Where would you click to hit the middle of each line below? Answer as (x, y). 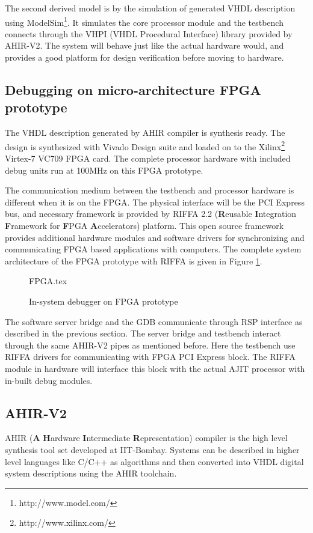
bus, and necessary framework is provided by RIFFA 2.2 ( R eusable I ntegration (151, 214)
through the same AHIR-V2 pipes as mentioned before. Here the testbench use (150, 345)
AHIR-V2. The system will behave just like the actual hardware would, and (144, 45)
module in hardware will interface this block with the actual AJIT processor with (155, 368)
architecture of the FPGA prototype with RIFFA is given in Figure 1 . (134, 260)
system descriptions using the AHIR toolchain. (91, 473)
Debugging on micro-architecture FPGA (133, 90)
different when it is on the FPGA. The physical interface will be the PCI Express (155, 202)
